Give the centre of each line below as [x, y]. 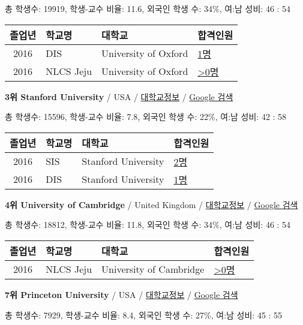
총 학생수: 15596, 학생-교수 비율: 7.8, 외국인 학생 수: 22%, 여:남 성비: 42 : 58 [146, 117]
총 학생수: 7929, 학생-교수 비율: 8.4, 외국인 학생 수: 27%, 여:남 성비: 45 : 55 [144, 315]
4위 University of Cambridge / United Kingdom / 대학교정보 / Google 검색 [151, 204]
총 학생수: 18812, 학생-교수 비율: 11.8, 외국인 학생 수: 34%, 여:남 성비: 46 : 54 [148, 225]
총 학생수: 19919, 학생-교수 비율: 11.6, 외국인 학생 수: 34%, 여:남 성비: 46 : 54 [148, 8]
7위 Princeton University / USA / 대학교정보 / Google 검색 [121, 294]
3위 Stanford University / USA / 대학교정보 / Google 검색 [119, 96]
